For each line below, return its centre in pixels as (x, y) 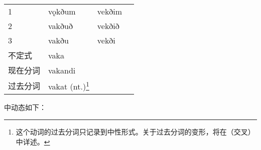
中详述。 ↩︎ (33, 141)
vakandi (62, 70)
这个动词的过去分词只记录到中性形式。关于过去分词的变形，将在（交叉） (135, 131)
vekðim (110, 11)
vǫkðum (62, 11)
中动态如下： (25, 107)
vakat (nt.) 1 (69, 86)
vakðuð (60, 26)
